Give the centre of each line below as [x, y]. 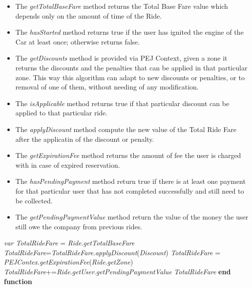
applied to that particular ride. [62, 113]
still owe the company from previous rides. [79, 226]
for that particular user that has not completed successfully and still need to [130, 190]
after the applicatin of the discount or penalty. [85, 139]
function [18, 281]
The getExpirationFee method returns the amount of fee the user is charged [128, 155]
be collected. [34, 200]
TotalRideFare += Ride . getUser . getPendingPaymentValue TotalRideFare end [117, 272]
